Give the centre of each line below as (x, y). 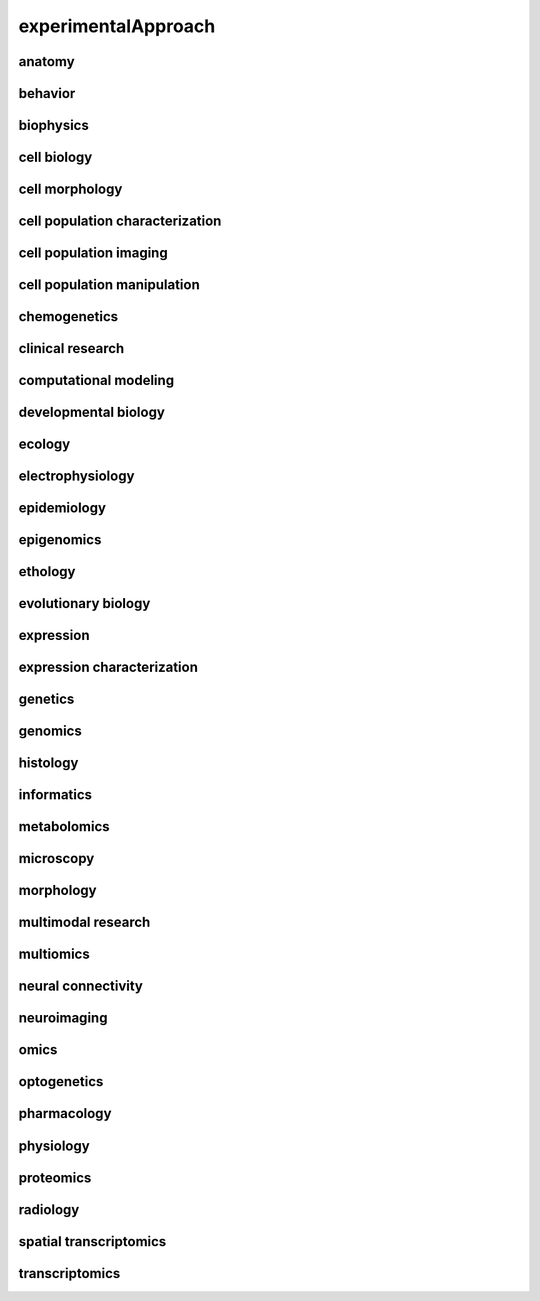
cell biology (55, 157)
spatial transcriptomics (92, 1241)
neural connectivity (81, 986)
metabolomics (64, 826)
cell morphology (70, 189)
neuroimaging (63, 1018)
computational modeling (96, 380)
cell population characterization (120, 221)
